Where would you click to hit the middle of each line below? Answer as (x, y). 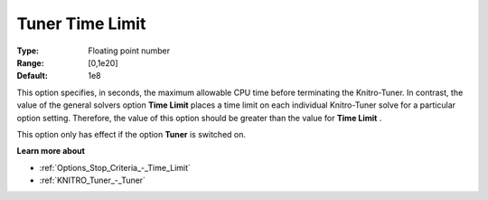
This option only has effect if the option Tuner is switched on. (131, 134)
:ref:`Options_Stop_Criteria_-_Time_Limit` (115, 167)
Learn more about (51, 151)
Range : (30, 62)
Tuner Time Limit (81, 24)
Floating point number (129, 51)
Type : (28, 51)
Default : (33, 76)
